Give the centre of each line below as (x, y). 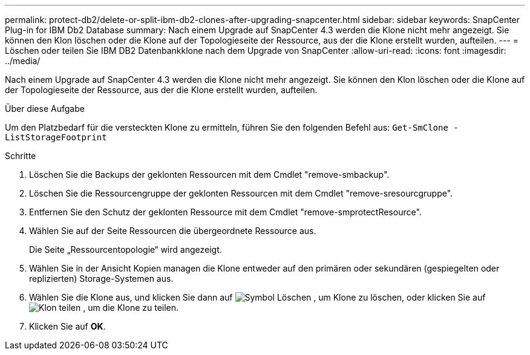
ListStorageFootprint (56, 137)
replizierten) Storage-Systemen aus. (101, 278)
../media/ (23, 61)
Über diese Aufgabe (45, 109)
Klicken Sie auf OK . (67, 326)
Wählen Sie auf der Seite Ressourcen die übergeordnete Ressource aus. (173, 231)
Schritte (21, 156)
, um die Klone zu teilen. (131, 308)
